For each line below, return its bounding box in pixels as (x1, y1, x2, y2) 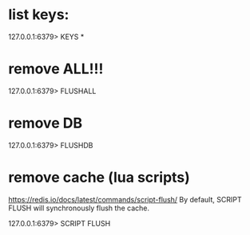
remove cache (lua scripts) (8, 169, 190, 186)
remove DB (8, 114, 82, 132)
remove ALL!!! (8, 60, 104, 78)
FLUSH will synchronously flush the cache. (8, 203, 150, 213)
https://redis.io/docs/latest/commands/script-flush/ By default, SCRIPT (8, 194, 242, 204)
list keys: (8, 6, 69, 24)
